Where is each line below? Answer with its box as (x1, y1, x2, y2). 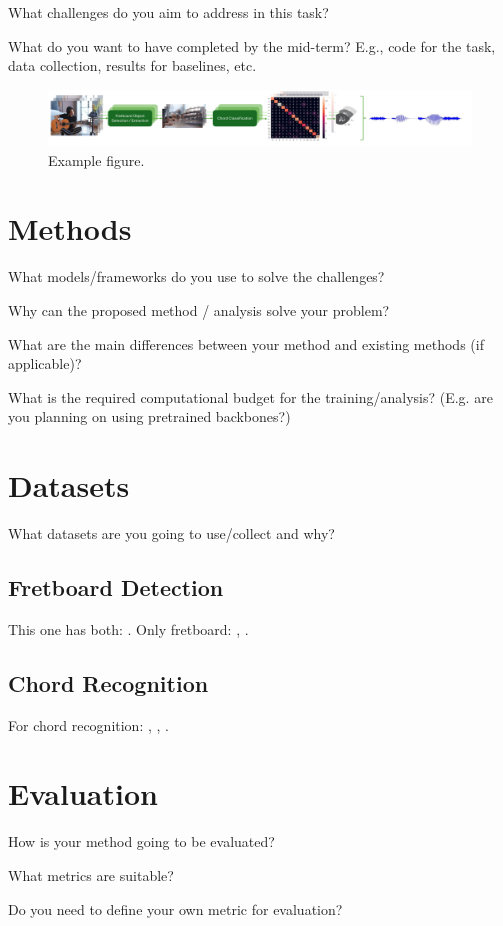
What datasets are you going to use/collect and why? (8, 523, 335, 544)
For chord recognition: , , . (8, 714, 169, 735)
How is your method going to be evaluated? (8, 831, 275, 852)
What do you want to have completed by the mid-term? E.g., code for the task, (8, 35, 496, 56)
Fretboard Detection (8, 572, 224, 603)
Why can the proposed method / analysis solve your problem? (8, 300, 390, 320)
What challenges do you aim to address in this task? (8, 2, 329, 22)
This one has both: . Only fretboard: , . (8, 618, 249, 639)
